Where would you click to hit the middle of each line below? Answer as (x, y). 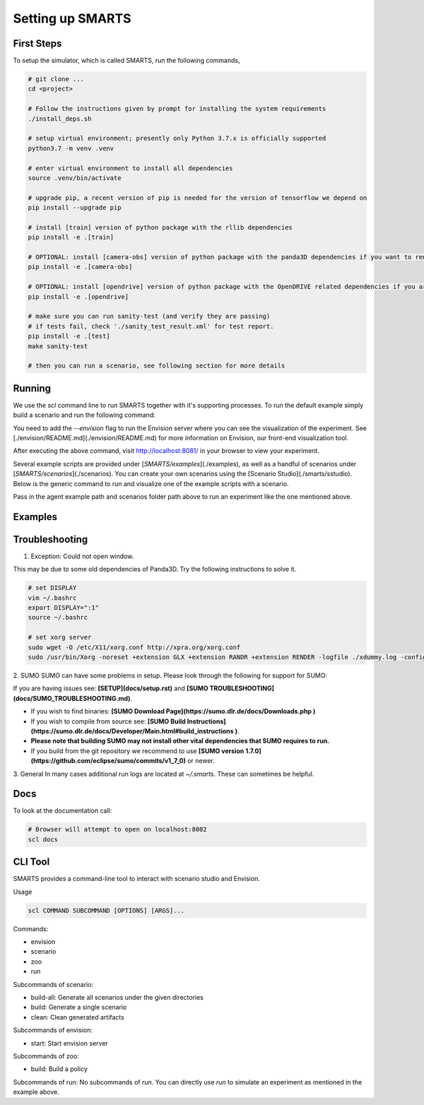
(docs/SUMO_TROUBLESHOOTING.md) (72, 698)
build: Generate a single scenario (79, 1007)
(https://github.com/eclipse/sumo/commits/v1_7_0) (108, 761)
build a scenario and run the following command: (84, 415)
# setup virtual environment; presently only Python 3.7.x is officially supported (177, 138)
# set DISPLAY (52, 588)
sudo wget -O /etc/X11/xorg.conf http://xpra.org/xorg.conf (134, 647)
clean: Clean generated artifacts (78, 1017)
